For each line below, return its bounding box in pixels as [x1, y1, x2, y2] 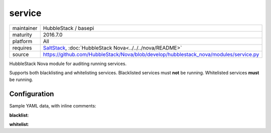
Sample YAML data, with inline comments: [9, 103, 96, 109]
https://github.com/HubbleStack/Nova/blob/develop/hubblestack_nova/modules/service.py [43, 50, 259, 57]
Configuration [9, 90, 54, 98]
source [12, 50, 29, 57]
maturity [12, 31, 33, 38]
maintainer [12, 24, 38, 31]
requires [12, 44, 32, 51]
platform [12, 37, 33, 44]
